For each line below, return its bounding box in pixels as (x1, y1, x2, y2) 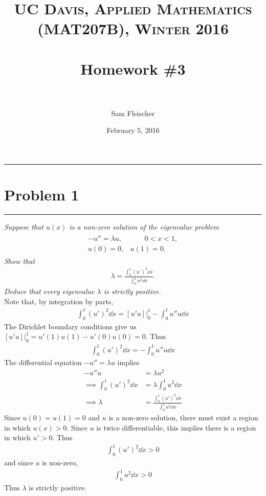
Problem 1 (4, 184, 79, 205)
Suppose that (4, 221, 43, 232)
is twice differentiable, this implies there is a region (96, 422, 256, 433)
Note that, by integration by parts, (4, 296, 114, 306)
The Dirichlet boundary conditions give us (4, 321, 137, 331)
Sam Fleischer (111, 107, 155, 118)
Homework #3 (80, 58, 186, 79)
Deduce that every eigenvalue (4, 286, 95, 297)
